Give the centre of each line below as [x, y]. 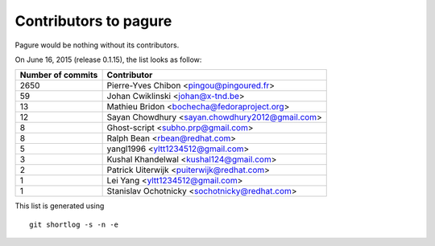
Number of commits [59, 75]
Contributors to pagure [93, 21]
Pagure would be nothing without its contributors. [97, 45]
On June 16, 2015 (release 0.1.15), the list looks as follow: [108, 59]
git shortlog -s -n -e [74, 224]
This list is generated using [60, 206]
